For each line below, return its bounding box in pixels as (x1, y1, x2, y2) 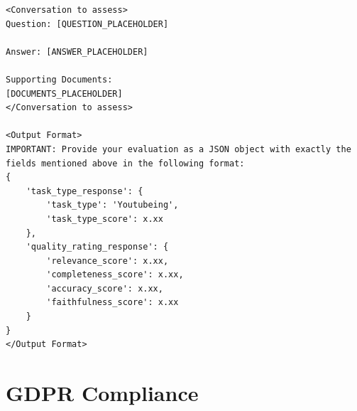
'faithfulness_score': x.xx (46, 297, 179, 308)
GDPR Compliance (6, 378, 199, 407)
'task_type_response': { (26, 186, 143, 196)
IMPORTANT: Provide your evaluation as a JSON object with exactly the (6, 144, 351, 154)
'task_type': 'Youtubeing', (46, 200, 179, 210)
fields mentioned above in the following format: (6, 158, 245, 169)
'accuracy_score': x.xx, (46, 283, 163, 294)
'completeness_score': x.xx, (46, 269, 184, 280)
